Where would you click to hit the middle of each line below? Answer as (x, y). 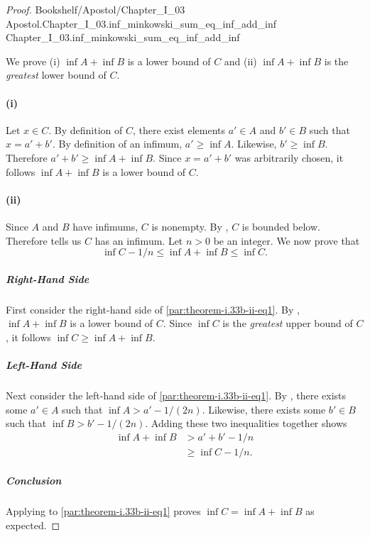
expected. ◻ (33, 525)
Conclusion (34, 481)
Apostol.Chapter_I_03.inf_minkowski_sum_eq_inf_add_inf (141, 23)
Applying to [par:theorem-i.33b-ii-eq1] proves (103, 511)
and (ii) (240, 61)
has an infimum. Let (139, 240)
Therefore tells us (44, 240)
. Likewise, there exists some (264, 409)
